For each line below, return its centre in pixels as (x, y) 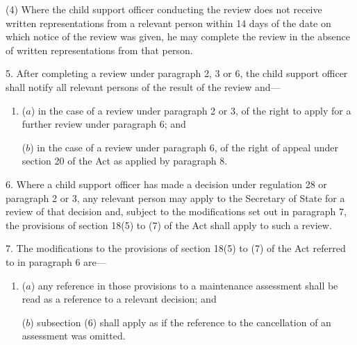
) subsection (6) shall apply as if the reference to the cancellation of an (181, 322)
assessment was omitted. (74, 336)
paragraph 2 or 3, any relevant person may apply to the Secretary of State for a (175, 197)
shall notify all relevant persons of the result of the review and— (143, 86)
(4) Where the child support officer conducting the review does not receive (164, 9)
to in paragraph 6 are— (56, 261)
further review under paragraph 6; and (104, 124)
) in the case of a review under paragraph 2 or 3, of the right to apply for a (191, 110)
